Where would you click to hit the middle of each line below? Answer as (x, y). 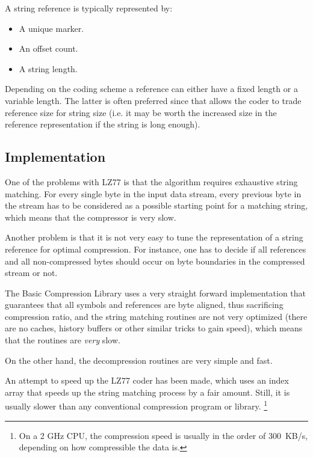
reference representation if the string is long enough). (103, 124)
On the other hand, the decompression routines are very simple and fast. (139, 360)
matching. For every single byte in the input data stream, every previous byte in (153, 193)
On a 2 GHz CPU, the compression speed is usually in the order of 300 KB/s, (163, 435)
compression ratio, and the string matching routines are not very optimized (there (156, 316)
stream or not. (31, 273)
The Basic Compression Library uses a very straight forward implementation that (156, 293)
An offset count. (48, 48)
